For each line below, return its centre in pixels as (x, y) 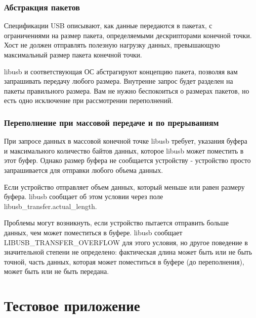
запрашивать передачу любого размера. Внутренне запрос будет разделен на (119, 81)
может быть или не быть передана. (57, 271)
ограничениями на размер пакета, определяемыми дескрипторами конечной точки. (128, 35)
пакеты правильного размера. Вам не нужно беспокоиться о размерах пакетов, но (127, 90)
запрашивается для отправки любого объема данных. (84, 170)
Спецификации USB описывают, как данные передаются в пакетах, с (108, 26)
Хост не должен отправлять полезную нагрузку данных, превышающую (112, 45)
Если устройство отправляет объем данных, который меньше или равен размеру (125, 186)
